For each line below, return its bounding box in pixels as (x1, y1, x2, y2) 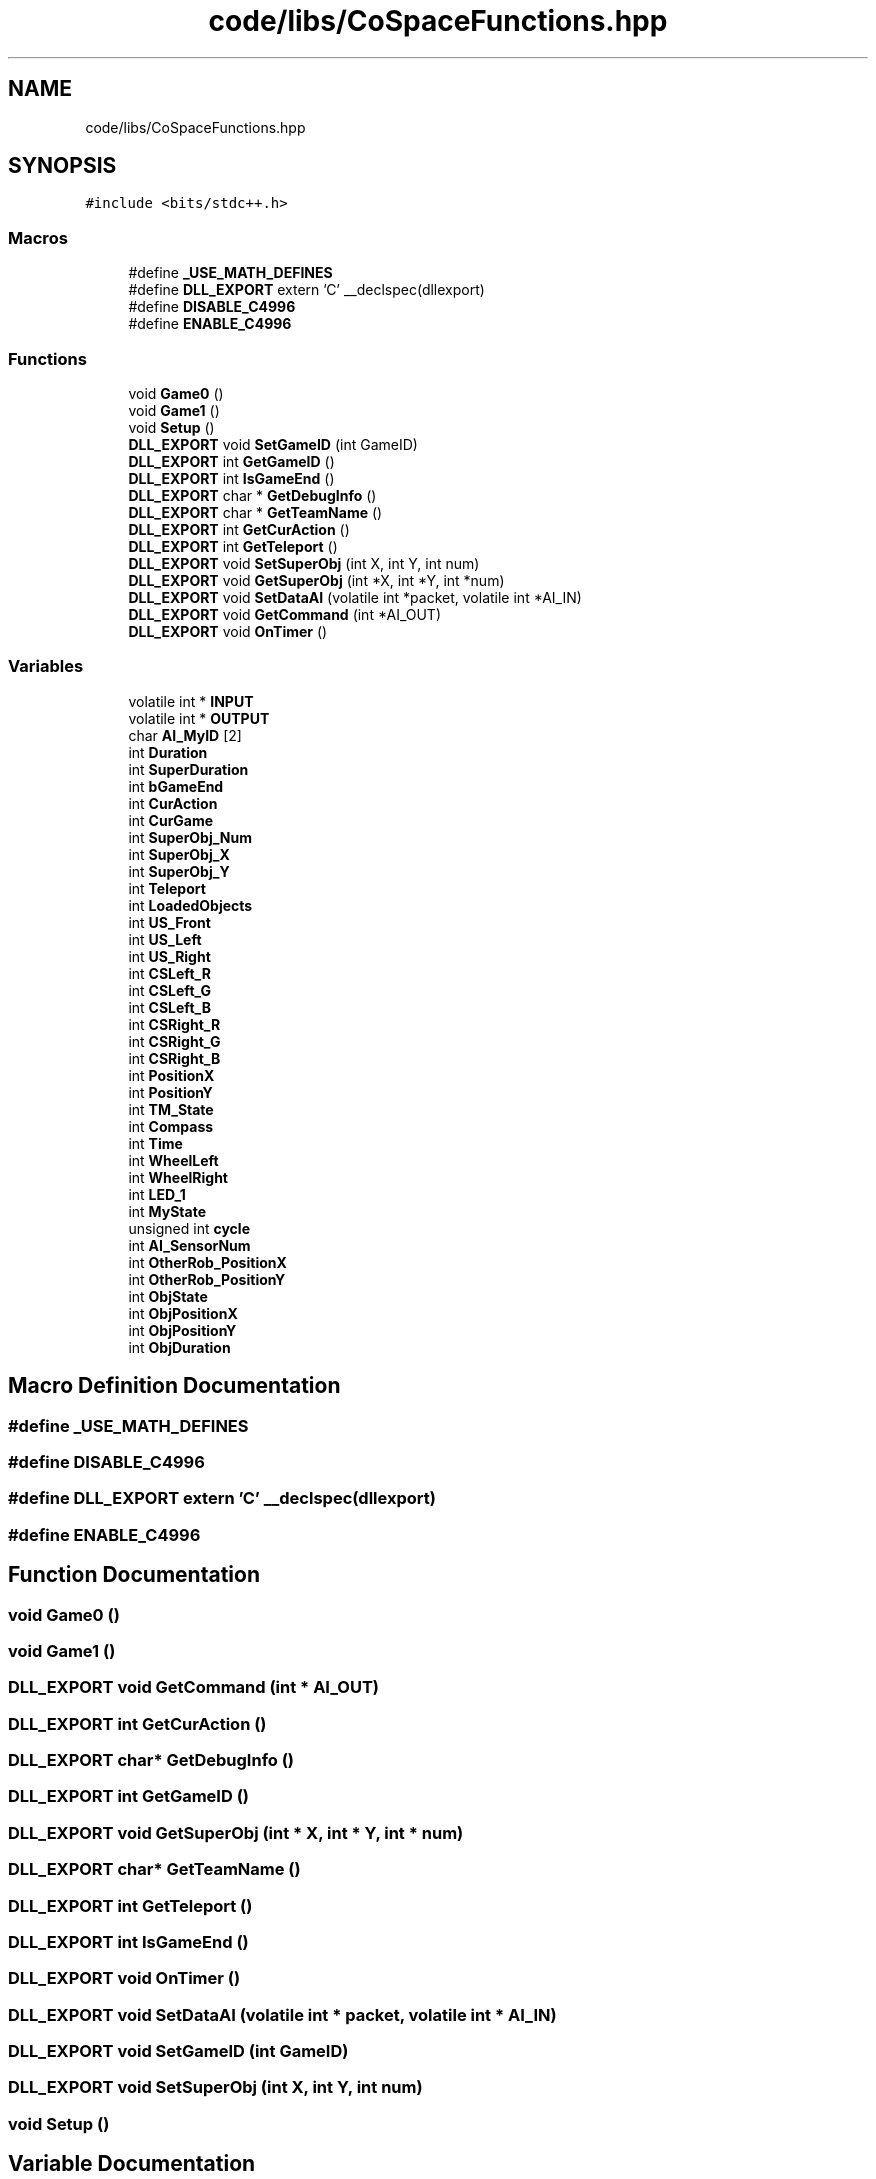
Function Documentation (8, 1562, 260, 1588)
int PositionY (128, 1083, 213, 1101)
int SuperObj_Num (128, 828, 253, 846)
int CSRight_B (128, 1049, 221, 1067)
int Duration (128, 743, 208, 761)
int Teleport (128, 879, 206, 897)
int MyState (128, 1202, 207, 1220)
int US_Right (128, 947, 211, 965)
